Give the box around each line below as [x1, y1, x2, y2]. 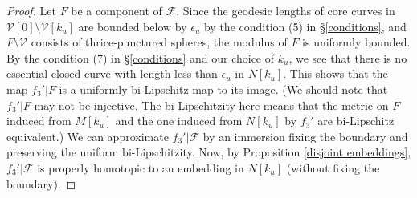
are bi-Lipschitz [317, 112, 395, 129]
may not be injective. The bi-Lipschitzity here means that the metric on [34, 96, 389, 113]
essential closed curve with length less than [6, 65, 218, 82]
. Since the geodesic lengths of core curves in [176, 2, 395, 18]
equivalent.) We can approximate [6, 127, 169, 144]
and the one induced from [115, 112, 243, 129]
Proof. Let [6, 2, 56, 18]
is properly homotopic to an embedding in [37, 159, 244, 176]
